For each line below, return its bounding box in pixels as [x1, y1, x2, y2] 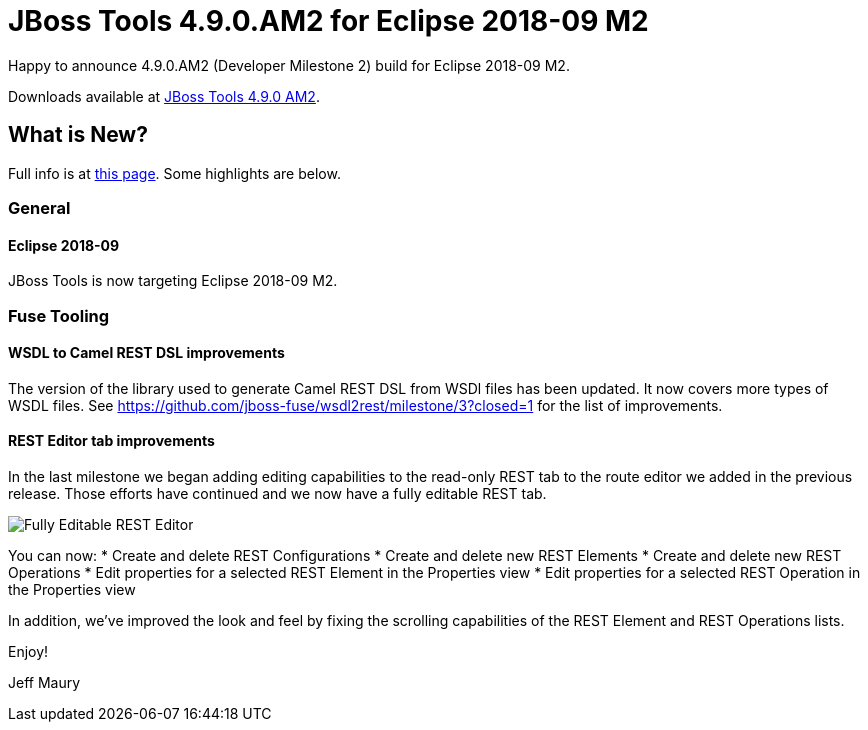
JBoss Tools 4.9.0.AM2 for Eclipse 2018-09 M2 [8, 4, 649, 38]
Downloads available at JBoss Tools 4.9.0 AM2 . [8, 87, 320, 105]
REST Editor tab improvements [8, 432, 215, 450]
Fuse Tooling [8, 305, 110, 326]
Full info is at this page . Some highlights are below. [8, 164, 341, 182]
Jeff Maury [8, 674, 81, 691]
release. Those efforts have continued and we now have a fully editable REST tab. [8, 485, 547, 502]
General [8, 197, 71, 218]
